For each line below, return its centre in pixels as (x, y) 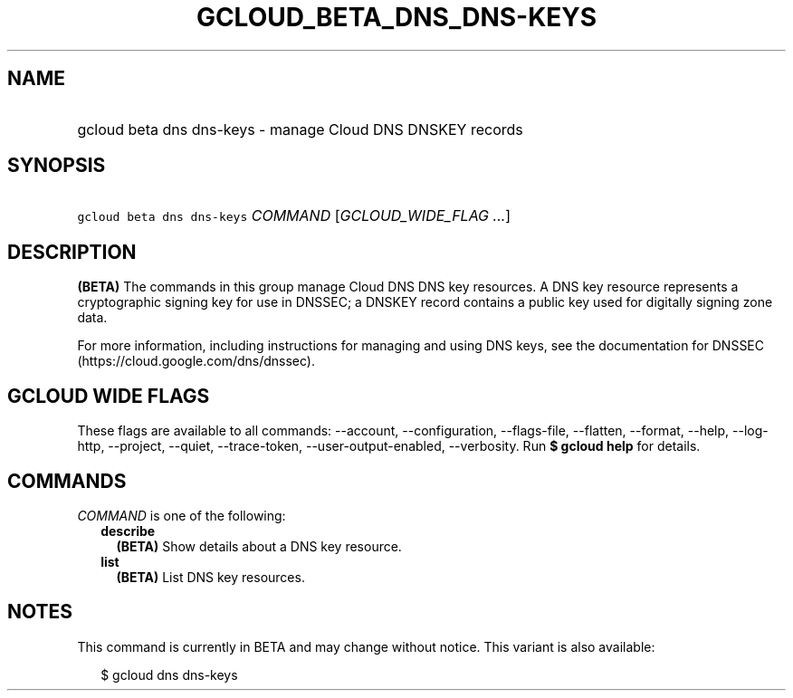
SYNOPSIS (57, 166)
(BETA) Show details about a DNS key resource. (259, 546)
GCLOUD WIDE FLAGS (109, 396)
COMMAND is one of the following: (182, 515)
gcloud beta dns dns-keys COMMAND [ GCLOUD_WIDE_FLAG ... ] (294, 216)
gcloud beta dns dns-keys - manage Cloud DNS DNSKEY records (300, 129)
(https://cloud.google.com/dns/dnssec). (196, 361)
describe (128, 531)
